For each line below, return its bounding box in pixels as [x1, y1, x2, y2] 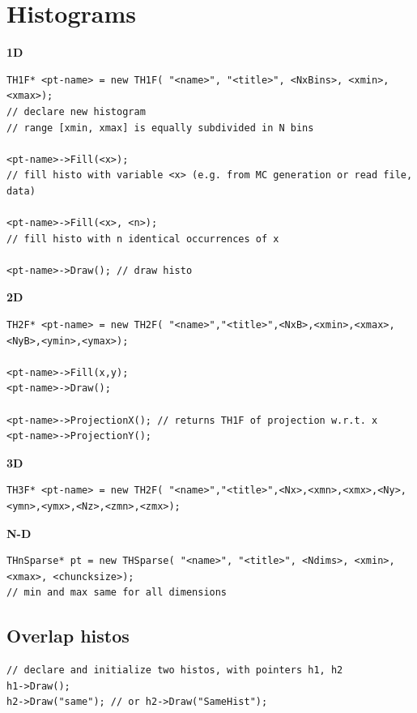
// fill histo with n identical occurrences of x [6, 233, 279, 245]
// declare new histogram [6, 105, 146, 117]
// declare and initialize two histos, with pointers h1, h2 [6, 664, 343, 677]
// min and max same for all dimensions [6, 587, 228, 599]
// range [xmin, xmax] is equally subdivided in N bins [6, 122, 314, 134]
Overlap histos [6, 623, 130, 648]
